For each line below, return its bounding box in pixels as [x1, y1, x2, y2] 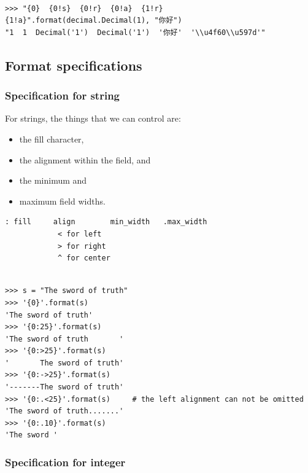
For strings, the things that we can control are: [5, 112, 181, 125]
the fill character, [19, 132, 84, 145]
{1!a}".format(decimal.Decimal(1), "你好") [5, 16, 182, 25]
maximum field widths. [19, 194, 106, 207]
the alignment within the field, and [19, 153, 151, 166]
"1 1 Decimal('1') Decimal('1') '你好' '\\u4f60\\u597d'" [5, 28, 266, 37]
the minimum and [19, 174, 87, 187]
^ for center [57, 254, 110, 263]
